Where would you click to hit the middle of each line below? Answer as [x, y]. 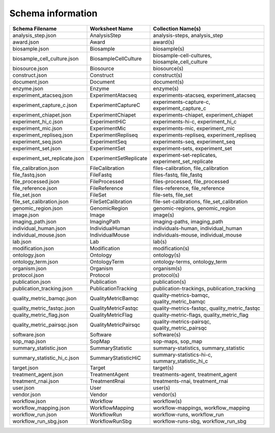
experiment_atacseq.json [43, 95]
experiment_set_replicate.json [48, 158]
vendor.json [26, 394]
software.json [29, 335]
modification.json [33, 248]
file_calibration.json [36, 168]
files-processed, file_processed [191, 181]
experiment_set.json [37, 148]
